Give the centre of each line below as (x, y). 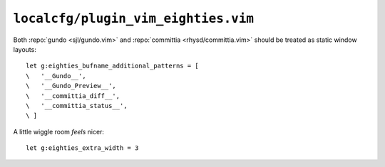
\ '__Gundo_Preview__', (71, 86)
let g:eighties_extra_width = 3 (82, 148)
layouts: (25, 49)
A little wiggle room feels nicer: (59, 131)
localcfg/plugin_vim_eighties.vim (134, 18)
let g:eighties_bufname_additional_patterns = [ (112, 66)
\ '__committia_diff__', (73, 96)
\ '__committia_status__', (77, 106)
